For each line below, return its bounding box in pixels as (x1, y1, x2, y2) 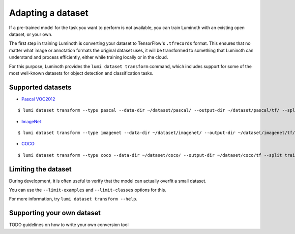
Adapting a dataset (9, 7, 88, 18)
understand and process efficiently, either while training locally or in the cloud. (9, 54, 168, 60)
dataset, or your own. (9, 31, 53, 37)
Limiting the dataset (9, 165, 72, 173)
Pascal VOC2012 (21, 96, 56, 102)
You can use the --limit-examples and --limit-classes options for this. (9, 187, 167, 193)
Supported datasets (9, 83, 72, 91)
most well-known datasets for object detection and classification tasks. (9, 70, 153, 76)
